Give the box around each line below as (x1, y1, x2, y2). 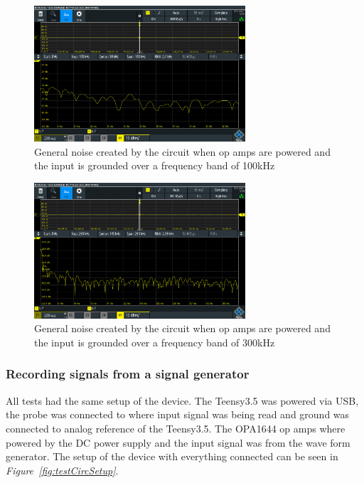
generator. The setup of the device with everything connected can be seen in (6, 449, 338, 464)
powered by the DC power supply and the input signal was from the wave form (6, 435, 350, 450)
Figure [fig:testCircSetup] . (6, 462, 119, 477)
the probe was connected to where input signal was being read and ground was (6, 407, 350, 422)
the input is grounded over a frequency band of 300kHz (34, 334, 275, 349)
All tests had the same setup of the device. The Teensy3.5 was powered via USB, (6, 393, 359, 408)
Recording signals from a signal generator (6, 365, 250, 383)
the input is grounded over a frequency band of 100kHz (34, 158, 275, 173)
